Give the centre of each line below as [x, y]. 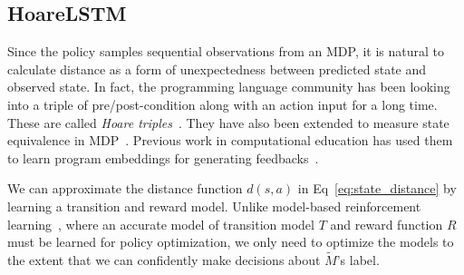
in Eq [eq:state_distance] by [377, 188]
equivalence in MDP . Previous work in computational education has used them [230, 140]
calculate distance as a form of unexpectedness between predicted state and [217, 69]
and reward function [387, 224]
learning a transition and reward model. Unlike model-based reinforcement [214, 206]
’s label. [358, 259]
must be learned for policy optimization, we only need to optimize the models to [231, 242]
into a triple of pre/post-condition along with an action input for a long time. [222, 104]
